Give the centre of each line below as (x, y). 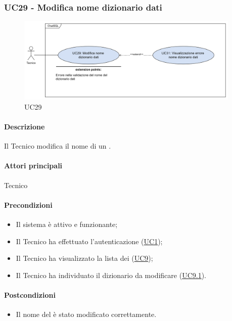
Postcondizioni (30, 294)
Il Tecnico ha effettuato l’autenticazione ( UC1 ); (89, 241)
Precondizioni (28, 204)
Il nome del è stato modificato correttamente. (86, 314)
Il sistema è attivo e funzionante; (67, 224)
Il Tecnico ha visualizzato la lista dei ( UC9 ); (84, 258)
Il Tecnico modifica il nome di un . (58, 146)
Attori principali (33, 166)
